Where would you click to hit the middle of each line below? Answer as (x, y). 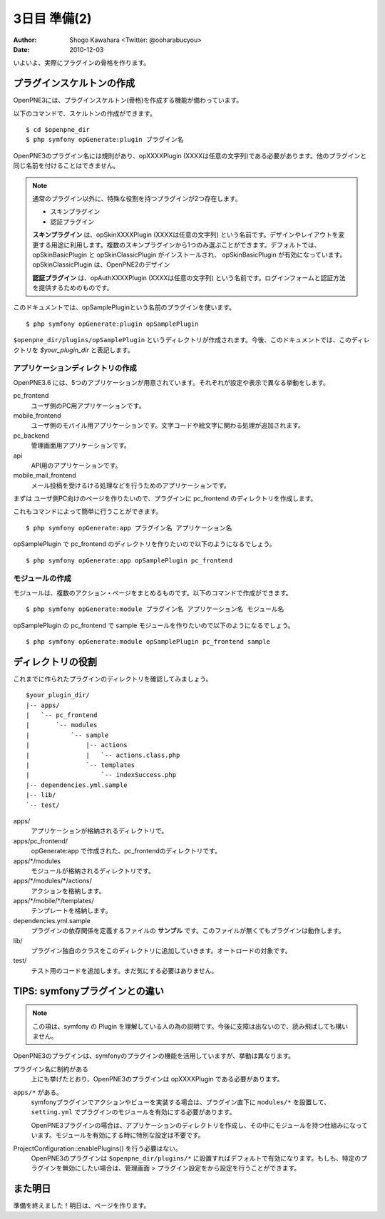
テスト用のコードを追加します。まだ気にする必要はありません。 (124, 970)
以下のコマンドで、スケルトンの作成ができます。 (85, 113)
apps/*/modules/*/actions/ (52, 881)
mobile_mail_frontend (45, 475)
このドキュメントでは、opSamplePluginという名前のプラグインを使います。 (124, 307)
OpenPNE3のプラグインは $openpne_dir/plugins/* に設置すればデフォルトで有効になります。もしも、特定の (196, 1158)
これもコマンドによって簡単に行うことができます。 (88, 511)
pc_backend (31, 436)
